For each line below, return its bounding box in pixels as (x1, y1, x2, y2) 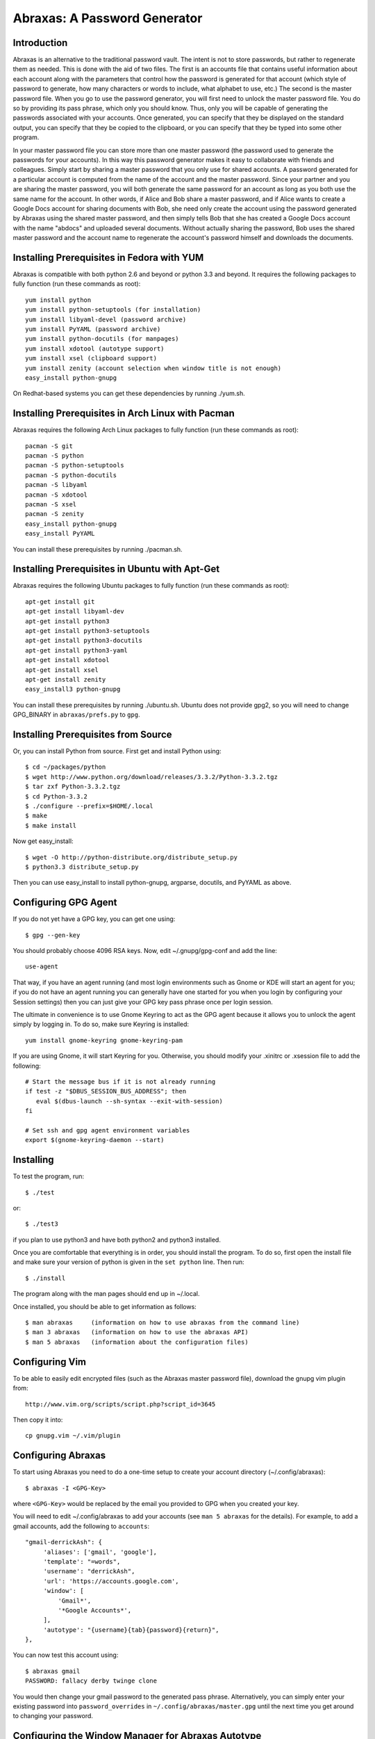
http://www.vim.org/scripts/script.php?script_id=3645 (25, 1400, 216, 1408)
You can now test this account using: (12, 1651, 119, 1659)
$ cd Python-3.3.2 (25, 792, 88, 800)
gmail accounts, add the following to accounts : (12, 1522, 149, 1530)
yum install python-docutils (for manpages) (25, 335, 180, 343)
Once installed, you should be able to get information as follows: (12, 1302, 197, 1311)
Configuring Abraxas (12, 1450, 106, 1461)
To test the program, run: (12, 1172, 85, 1180)
